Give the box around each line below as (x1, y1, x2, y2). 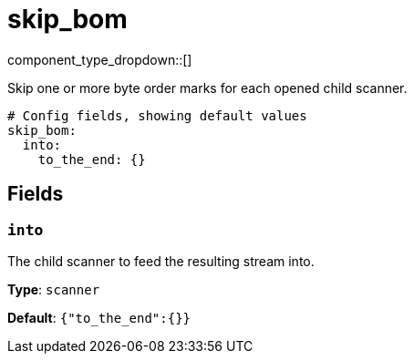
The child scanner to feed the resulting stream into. (7, 253, 315, 269)
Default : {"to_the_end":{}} (7, 309, 191, 325)
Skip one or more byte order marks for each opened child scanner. (7, 79, 408, 96)
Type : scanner (7, 281, 100, 297)
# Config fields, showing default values (7, 108, 307, 123)
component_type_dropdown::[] (7, 51, 192, 67)
